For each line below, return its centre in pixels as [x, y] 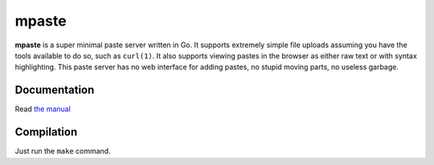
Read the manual [43, 109]
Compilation [46, 132]
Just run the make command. [63, 151]
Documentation [55, 90]
